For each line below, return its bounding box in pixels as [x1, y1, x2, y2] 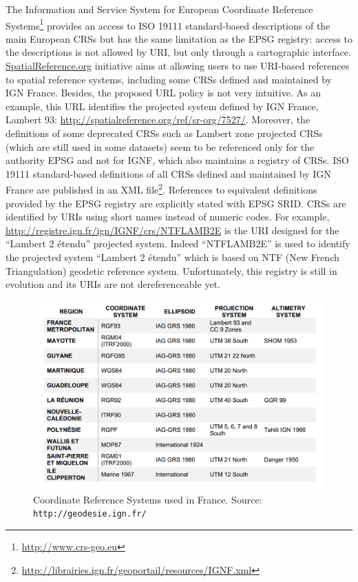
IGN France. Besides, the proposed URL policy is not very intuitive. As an [6, 85, 321, 100]
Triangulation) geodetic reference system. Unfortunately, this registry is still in [6, 263, 337, 278]
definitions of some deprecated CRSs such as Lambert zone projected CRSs [6, 126, 323, 140]
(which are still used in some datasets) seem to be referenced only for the [6, 139, 315, 154]
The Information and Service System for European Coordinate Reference [6, 2, 313, 16]
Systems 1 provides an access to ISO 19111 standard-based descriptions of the [6, 16, 330, 32]
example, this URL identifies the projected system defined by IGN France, [6, 98, 319, 113]
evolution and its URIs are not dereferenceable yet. [6, 277, 220, 291]
